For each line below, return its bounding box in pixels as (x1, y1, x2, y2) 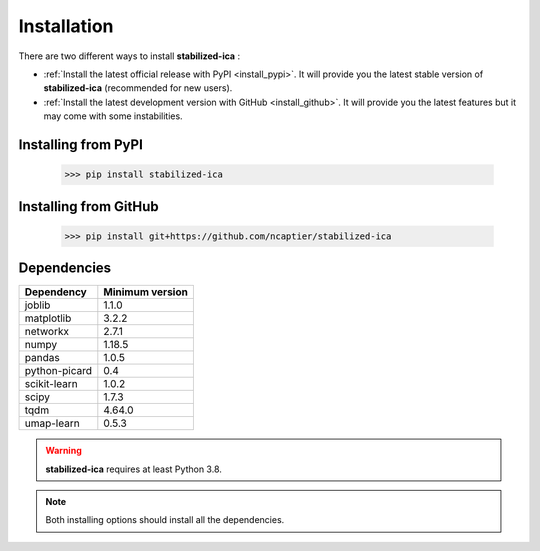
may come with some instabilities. (43, 110, 184, 122)
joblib (24, 298, 51, 312)
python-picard (24, 364, 93, 378)
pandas (24, 351, 60, 365)
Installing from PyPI (18, 136, 144, 153)
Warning (45, 445, 82, 457)
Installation (18, 15, 114, 37)
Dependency (24, 285, 87, 299)
